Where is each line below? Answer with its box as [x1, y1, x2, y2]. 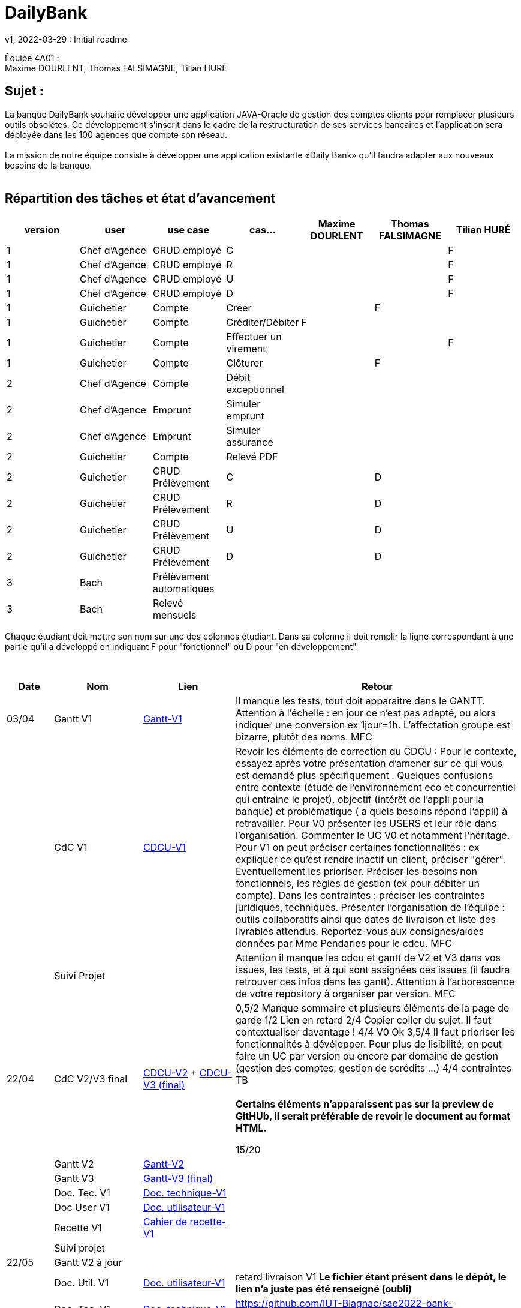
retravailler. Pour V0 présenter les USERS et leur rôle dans [235, 817, 497, 830]
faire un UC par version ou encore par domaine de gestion [235, 1050, 498, 1063]
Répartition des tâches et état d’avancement [5, 191, 276, 206]
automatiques [153, 583, 215, 595]
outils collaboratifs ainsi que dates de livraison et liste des [235, 913, 496, 926]
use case [167, 224, 210, 236]
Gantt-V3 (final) [143, 1172, 213, 1185]
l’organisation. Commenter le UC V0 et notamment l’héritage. [235, 829, 510, 842]
